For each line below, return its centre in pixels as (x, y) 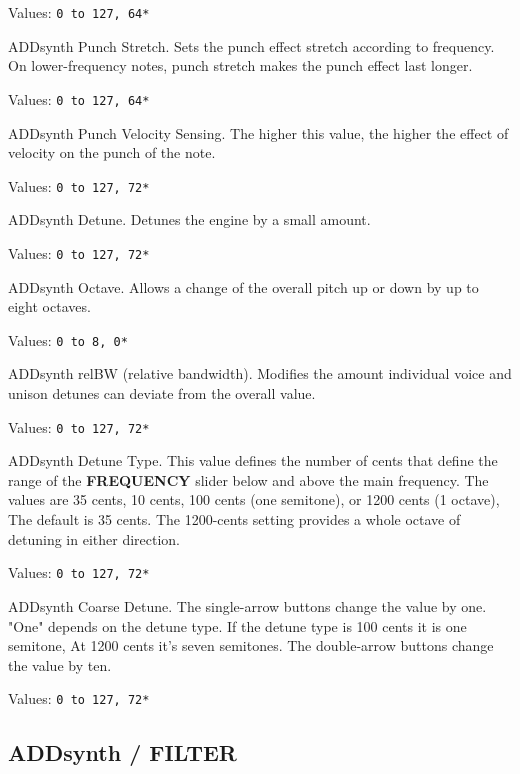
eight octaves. (49, 306)
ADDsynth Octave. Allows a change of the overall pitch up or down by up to (243, 286)
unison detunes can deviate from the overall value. (162, 393)
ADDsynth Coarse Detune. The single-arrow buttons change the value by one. (247, 605)
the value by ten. (60, 664)
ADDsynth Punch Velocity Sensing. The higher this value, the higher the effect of (258, 132)
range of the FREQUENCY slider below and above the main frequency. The (248, 479)
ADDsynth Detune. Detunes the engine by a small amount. (189, 219)
